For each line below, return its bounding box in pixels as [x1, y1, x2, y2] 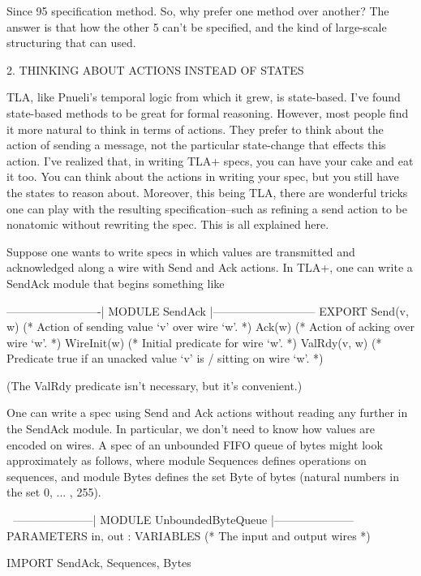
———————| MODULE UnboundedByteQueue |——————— [13, 511, 354, 528]
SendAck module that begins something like [6, 274, 225, 291]
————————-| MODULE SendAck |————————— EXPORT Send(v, [6, 302, 409, 319]
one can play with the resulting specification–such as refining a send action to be [6, 200, 407, 217]
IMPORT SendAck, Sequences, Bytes [6, 554, 191, 571]
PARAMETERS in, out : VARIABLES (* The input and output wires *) [6, 527, 371, 544]
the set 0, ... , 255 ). [6, 484, 101, 501]
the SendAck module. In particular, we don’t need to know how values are [6, 420, 376, 437]
